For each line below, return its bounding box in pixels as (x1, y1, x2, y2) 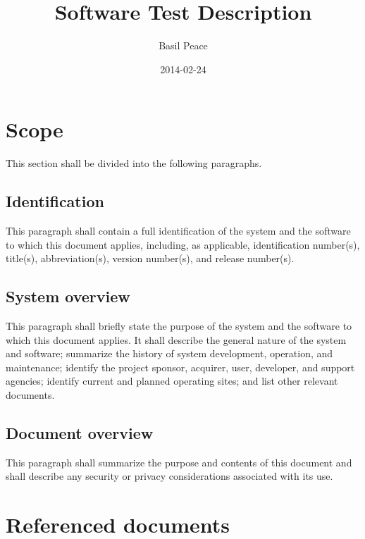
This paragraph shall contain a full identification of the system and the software (6, 223, 351, 238)
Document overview (6, 421, 154, 443)
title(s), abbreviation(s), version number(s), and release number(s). (6, 251, 295, 266)
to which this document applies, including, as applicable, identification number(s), (6, 237, 360, 252)
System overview (6, 285, 130, 307)
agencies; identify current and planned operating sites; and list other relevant (6, 373, 338, 388)
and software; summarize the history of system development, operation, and (6, 346, 333, 361)
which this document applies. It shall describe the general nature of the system (6, 332, 347, 347)
